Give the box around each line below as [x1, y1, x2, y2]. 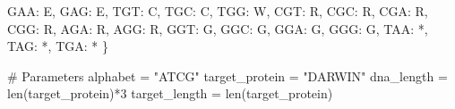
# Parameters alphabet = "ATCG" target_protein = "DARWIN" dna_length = [7, 66, 448, 85]
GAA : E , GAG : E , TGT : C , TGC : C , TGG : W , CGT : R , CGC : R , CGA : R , [7, 2, 428, 20]
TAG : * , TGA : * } [7, 37, 109, 55]
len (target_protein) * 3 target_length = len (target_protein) [7, 84, 333, 103]
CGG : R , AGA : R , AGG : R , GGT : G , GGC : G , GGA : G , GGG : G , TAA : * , [7, 19, 428, 38]
